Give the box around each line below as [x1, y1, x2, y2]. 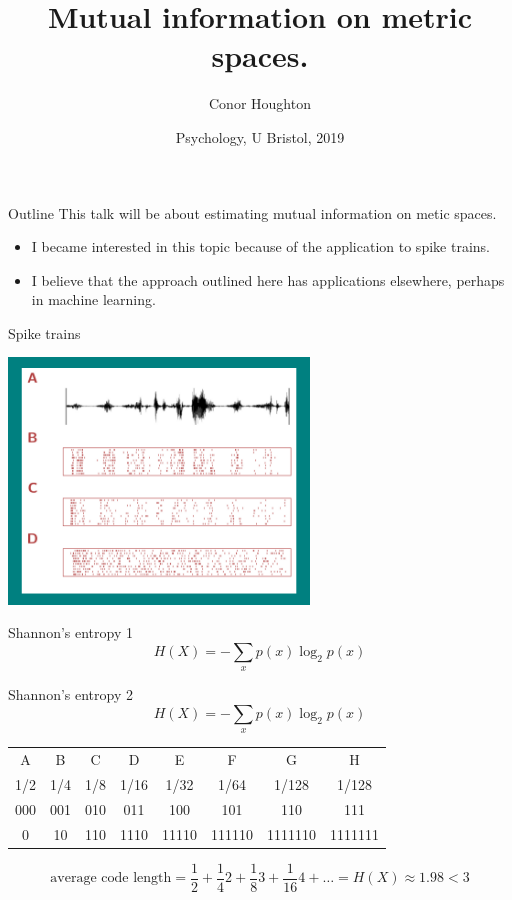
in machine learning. [31, 289, 156, 310]
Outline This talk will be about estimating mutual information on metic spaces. [8, 202, 497, 223]
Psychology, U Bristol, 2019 [175, 126, 345, 147]
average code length [50, 871, 172, 886]
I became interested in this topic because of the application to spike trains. [31, 236, 490, 257]
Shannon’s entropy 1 [8, 622, 133, 643]
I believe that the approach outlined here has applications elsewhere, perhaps [31, 269, 505, 290]
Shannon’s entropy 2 [8, 684, 133, 705]
